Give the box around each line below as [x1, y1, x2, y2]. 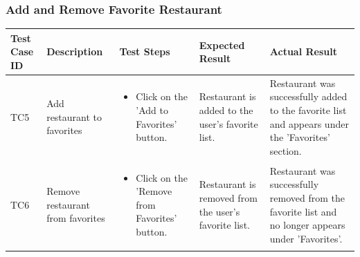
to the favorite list [269, 102, 347, 117]
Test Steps [119, 44, 170, 59]
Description [46, 44, 103, 59]
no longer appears [269, 218, 345, 232]
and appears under [269, 116, 349, 131]
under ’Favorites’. [269, 231, 343, 245]
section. [269, 143, 302, 158]
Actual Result [269, 44, 338, 59]
